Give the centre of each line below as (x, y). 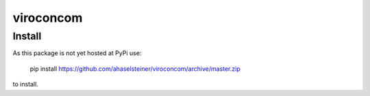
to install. (26, 84)
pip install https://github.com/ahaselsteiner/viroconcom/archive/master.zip (135, 69)
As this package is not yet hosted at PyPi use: (77, 53)
